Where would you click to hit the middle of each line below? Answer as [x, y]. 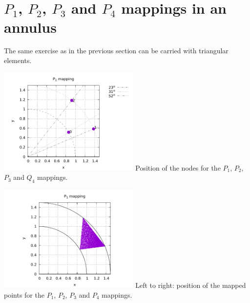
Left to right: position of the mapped [191, 285]
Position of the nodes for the [178, 167]
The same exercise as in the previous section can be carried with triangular [116, 51]
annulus [30, 27]
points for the [24, 294]
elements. [18, 60]
